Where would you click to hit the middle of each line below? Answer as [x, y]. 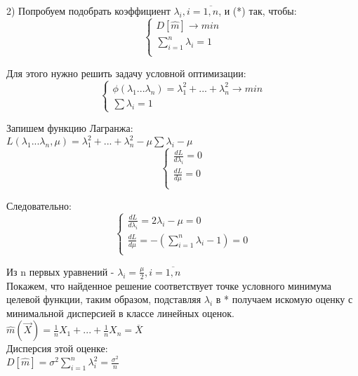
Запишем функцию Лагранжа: [70, 128]
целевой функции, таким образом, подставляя [104, 299]
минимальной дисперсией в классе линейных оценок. [120, 313]
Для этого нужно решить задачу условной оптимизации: [126, 73]
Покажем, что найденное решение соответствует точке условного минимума [169, 285]
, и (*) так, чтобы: [258, 11]
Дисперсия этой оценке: [57, 348]
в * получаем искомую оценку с [284, 299]
